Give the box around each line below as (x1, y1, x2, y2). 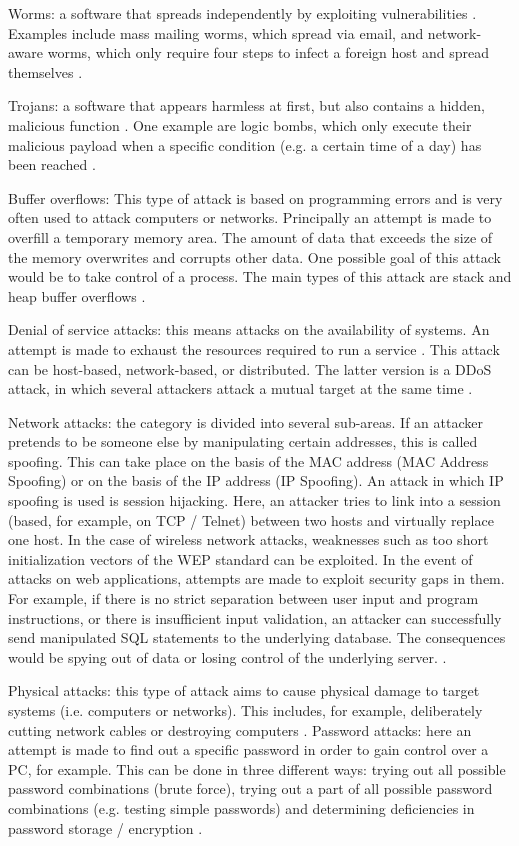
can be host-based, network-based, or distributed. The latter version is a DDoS (8, 358, 492, 379)
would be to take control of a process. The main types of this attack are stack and (8, 266, 512, 287)
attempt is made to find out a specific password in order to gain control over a (8, 739, 489, 760)
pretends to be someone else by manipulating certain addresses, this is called (8, 431, 478, 452)
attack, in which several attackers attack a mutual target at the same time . (8, 378, 473, 399)
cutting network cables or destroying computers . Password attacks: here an (8, 719, 472, 740)
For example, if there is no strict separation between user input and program (8, 588, 479, 609)
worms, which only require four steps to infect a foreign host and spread (47, 42, 489, 63)
